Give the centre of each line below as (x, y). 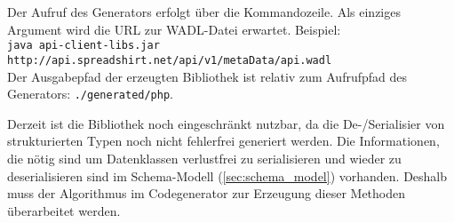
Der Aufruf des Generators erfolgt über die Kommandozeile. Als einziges (204, 12)
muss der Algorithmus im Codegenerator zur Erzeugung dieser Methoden (206, 193)
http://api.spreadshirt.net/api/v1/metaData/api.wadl (170, 60)
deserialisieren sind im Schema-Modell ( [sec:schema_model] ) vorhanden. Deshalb (227, 175)
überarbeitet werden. (64, 210)
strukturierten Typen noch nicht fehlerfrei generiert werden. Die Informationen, (223, 141)
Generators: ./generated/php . (90, 94)
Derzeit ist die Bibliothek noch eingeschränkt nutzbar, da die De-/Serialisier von (226, 123)
